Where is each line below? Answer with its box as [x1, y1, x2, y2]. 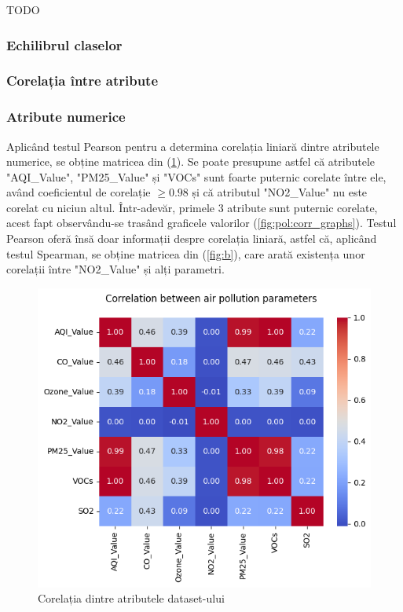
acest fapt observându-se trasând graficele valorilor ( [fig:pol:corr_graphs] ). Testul [6, 214, 397, 231]
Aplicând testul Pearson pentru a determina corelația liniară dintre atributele [6, 137, 379, 154]
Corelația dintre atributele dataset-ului [38, 590, 225, 607]
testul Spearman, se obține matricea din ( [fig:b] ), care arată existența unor [6, 245, 365, 262]
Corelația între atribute [6, 71, 159, 90]
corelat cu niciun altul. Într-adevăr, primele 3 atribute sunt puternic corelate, [6, 199, 378, 215]
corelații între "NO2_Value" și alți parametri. [6, 261, 225, 277]
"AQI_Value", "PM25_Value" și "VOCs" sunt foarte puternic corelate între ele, [6, 168, 387, 185]
